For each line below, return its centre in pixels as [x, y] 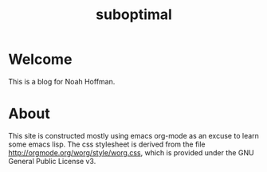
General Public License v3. [52, 161]
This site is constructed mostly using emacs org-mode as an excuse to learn [133, 135]
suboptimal [134, 15]
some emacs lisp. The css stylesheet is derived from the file [107, 144]
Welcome [40, 59]
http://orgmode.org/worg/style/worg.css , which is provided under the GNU [131, 152]
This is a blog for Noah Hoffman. [62, 81]
